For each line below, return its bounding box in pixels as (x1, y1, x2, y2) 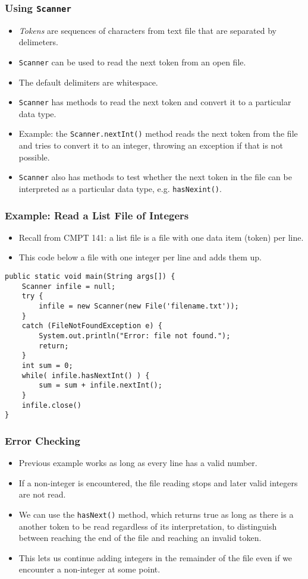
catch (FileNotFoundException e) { (21, 322, 162, 331)
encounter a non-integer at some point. (18, 563, 161, 575)
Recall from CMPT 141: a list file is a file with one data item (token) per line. (18, 231, 304, 243)
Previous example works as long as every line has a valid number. (18, 457, 257, 469)
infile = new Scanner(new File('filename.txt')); (39, 302, 239, 310)
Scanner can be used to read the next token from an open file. (18, 55, 246, 68)
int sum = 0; (21, 361, 73, 370)
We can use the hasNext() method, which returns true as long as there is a (18, 508, 294, 520)
